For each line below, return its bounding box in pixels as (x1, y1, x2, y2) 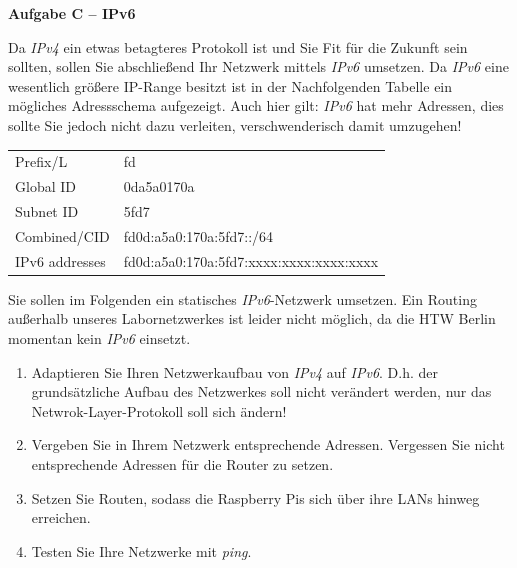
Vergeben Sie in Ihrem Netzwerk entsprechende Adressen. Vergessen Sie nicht (31, 434, 505, 455)
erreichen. (31, 507, 91, 528)
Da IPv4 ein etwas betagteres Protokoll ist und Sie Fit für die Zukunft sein (8, 36, 468, 57)
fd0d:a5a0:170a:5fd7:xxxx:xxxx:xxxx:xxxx (123, 250, 379, 271)
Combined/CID (15, 225, 110, 246)
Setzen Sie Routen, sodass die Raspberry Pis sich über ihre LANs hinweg (31, 487, 480, 508)
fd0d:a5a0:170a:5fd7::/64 (123, 225, 274, 246)
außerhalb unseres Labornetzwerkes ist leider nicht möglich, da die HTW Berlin (8, 308, 496, 329)
